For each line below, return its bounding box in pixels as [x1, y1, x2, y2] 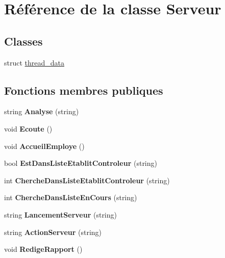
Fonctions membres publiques [4, 82, 163, 98]
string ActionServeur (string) [4, 226, 102, 237]
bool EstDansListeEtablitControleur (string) [4, 158, 157, 168]
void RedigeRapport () [4, 244, 83, 254]
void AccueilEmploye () [4, 140, 85, 151]
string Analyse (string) [4, 106, 79, 117]
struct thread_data [4, 57, 65, 68]
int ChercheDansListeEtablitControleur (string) [4, 175, 170, 185]
